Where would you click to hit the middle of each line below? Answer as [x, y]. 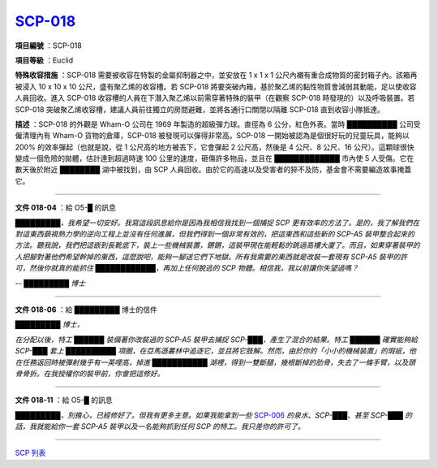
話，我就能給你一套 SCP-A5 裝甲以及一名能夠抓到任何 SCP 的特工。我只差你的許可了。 [160, 427]
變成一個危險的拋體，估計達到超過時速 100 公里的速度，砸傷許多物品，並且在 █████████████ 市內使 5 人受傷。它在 [215, 158]
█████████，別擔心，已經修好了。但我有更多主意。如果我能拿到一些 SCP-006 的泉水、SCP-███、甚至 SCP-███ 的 [214, 415]
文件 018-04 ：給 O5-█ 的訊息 [66, 208]
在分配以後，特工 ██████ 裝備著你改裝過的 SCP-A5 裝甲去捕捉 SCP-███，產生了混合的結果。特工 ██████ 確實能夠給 [216, 339]
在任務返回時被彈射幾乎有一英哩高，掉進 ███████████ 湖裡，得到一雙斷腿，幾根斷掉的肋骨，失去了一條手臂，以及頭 [215, 362]
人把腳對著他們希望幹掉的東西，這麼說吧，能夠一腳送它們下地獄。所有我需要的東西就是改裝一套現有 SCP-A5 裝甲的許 [211, 257]
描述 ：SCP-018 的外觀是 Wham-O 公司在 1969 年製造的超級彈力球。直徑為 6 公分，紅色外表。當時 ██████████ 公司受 [218, 124]
